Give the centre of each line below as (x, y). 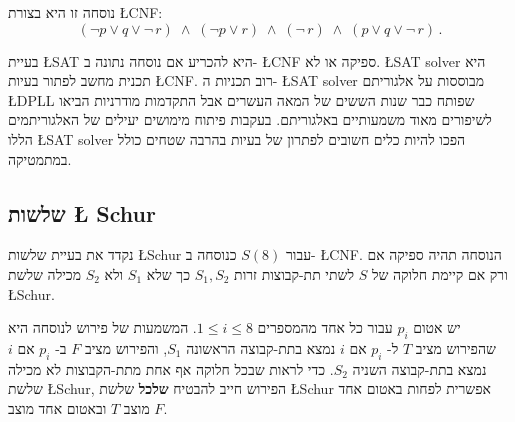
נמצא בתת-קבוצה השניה (419, 368)
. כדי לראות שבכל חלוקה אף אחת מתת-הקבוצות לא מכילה (171, 368)
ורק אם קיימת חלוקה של (439, 273)
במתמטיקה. (40, 158)
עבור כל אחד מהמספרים (325, 327)
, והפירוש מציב (126, 347)
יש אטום (437, 327)
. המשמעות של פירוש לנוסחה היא (102, 327)
